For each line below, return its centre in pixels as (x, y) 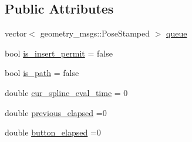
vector (16, 33)
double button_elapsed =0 (53, 132)
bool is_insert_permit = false (59, 53)
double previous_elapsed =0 (56, 112)
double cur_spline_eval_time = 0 (66, 92)
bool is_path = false (42, 73)
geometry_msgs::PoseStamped (95, 33)
